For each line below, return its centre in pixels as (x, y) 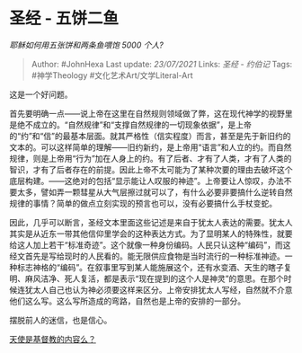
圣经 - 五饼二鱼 (64, 18)
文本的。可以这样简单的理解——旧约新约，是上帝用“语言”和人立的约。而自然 (151, 147)
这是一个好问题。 (41, 94)
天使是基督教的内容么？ (53, 339)
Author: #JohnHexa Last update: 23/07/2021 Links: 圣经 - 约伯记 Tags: (162, 64)
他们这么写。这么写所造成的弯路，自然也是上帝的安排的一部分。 (127, 301)
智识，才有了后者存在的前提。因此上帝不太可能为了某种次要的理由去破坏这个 (151, 169)
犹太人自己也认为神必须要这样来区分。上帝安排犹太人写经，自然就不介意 (159, 289)
